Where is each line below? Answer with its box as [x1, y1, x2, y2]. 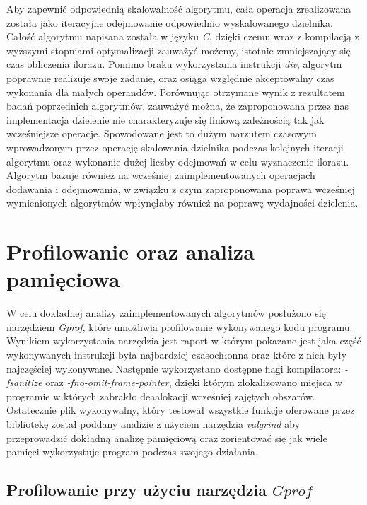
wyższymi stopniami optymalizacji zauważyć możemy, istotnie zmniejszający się [6, 42, 351, 57]
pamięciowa [6, 265, 120, 294]
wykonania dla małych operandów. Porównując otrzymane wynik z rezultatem [6, 84, 345, 99]
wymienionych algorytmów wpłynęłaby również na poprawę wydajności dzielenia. [6, 195, 359, 210]
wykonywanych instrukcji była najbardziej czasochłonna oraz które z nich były [6, 347, 347, 361]
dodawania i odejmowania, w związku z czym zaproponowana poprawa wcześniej [6, 181, 355, 196]
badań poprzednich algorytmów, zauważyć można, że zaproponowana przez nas [6, 98, 349, 113]
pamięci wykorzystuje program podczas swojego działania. [6, 444, 258, 459]
